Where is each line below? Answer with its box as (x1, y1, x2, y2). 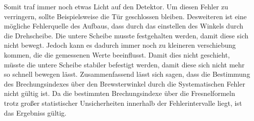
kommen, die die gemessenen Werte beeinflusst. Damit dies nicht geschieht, (4, 49, 230, 60)
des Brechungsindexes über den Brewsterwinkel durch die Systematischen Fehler (4, 78, 245, 89)
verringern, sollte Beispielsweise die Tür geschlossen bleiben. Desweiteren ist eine (4, 11, 247, 21)
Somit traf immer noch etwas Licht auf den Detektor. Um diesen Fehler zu (4, 1, 228, 11)
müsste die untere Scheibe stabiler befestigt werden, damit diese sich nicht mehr (4, 59, 245, 69)
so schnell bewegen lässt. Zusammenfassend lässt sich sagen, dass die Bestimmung (4, 69, 250, 79)
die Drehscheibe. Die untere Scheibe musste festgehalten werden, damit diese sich (4, 30, 249, 40)
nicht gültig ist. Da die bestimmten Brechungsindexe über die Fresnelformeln (4, 88, 235, 98)
